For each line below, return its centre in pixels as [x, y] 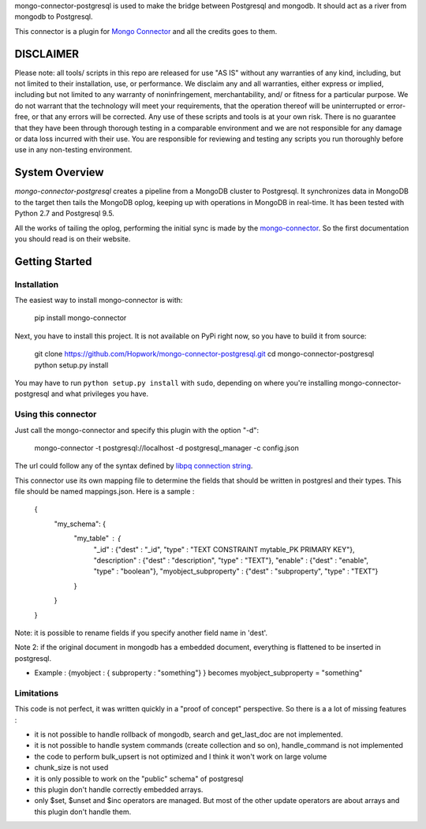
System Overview [59, 172]
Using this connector [56, 414]
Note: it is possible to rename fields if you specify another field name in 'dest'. [141, 633]
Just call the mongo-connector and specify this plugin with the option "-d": [137, 430]
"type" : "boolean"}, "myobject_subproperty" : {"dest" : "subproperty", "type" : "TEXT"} [236, 571]
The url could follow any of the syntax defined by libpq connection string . [134, 466]
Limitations [37, 693]
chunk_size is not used [71, 767]
